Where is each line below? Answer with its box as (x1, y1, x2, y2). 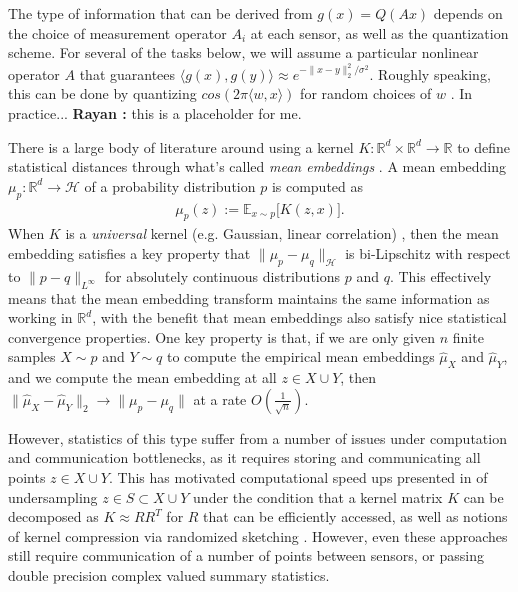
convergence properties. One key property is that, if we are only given (8, 326, 435, 347)
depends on (433, 3, 503, 23)
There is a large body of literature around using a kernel (8, 136, 354, 157)
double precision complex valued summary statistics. (8, 564, 330, 585)
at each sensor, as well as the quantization (250, 22, 509, 43)
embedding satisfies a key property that (8, 242, 251, 263)
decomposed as (8, 506, 99, 527)
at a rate (193, 388, 247, 409)
